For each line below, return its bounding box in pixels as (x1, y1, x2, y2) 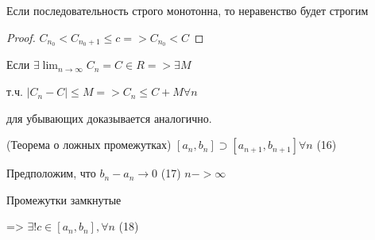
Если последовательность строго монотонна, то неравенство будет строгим (6, 2, 369, 18)
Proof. (6, 29, 36, 45)
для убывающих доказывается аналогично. (6, 109, 212, 126)
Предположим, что (6, 165, 96, 181)
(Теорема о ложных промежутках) (6, 136, 172, 153)
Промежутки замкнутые (6, 191, 122, 208)
